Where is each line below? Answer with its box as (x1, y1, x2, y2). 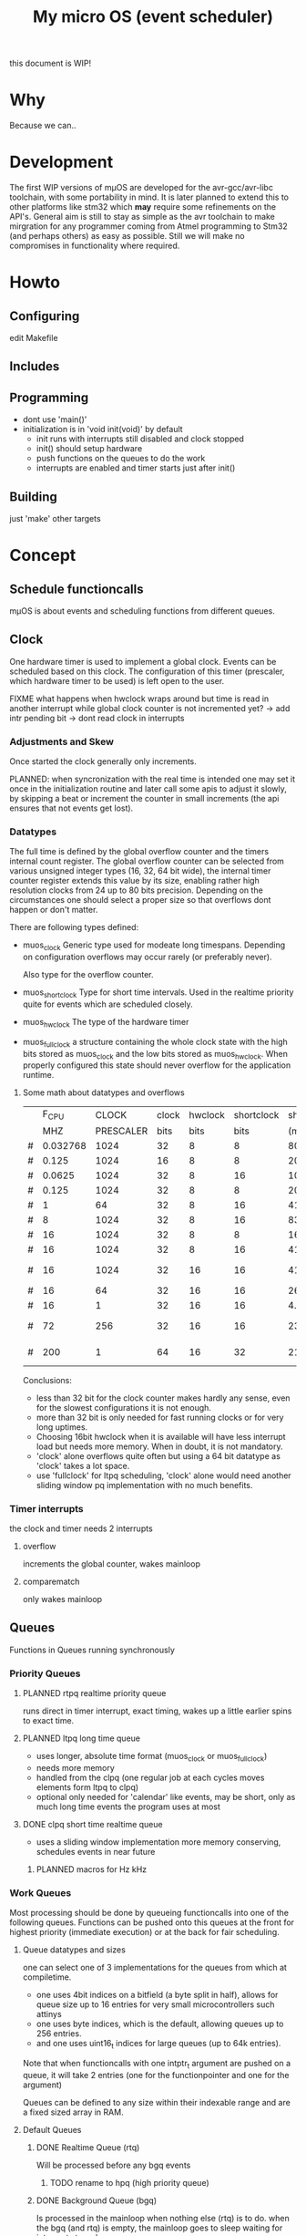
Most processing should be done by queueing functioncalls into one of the (9, 1908, 290, 1919)
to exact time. (22, 1715, 75, 1726)
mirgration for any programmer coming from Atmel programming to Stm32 (9, 221, 289, 232)
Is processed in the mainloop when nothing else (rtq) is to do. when (36, 2212, 290, 2223)
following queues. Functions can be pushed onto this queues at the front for (9, 1917, 294, 1928)
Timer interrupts (9, 1502, 84, 1515)
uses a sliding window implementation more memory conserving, (36, 1836, 281, 1848)
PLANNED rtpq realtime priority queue (22, 1688, 167, 1699)
